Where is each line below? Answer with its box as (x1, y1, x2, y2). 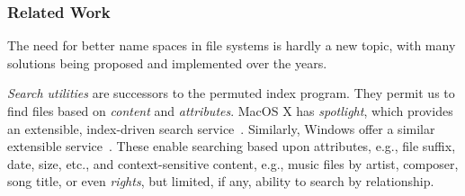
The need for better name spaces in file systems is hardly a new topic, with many (7, 36, 456, 55)
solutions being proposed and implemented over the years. (7, 53, 327, 72)
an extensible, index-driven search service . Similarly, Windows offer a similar (7, 119, 435, 138)
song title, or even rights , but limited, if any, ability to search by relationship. (7, 172, 434, 191)
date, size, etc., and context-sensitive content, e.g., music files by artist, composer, (7, 154, 459, 173)
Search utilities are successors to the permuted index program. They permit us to (7, 84, 455, 102)
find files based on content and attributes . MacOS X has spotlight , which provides (7, 102, 453, 120)
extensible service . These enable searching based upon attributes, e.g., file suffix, (7, 137, 456, 156)
